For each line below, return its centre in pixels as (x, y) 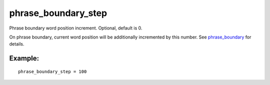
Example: (24, 58)
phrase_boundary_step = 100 (52, 71)
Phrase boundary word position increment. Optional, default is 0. (76, 28)
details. (17, 44)
